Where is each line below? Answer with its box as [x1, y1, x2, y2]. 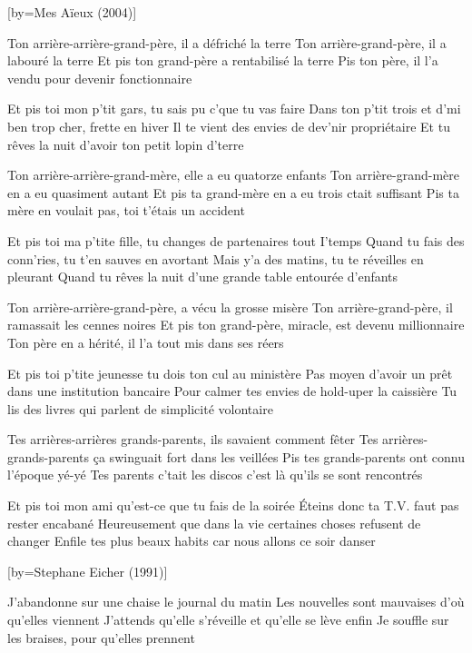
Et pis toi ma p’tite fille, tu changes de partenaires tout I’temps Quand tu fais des [7, 231, 465, 250]
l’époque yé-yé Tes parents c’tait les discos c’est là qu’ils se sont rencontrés [7, 465, 423, 484]
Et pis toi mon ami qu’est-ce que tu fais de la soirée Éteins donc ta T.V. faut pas [7, 496, 459, 515]
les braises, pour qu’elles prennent [7, 628, 195, 647]
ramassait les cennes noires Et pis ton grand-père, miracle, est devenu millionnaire [7, 315, 465, 334]
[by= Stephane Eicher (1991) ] [7, 561, 168, 580]
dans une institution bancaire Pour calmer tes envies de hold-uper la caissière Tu [7, 381, 457, 401]
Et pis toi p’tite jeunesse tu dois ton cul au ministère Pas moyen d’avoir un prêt [7, 363, 453, 382]
